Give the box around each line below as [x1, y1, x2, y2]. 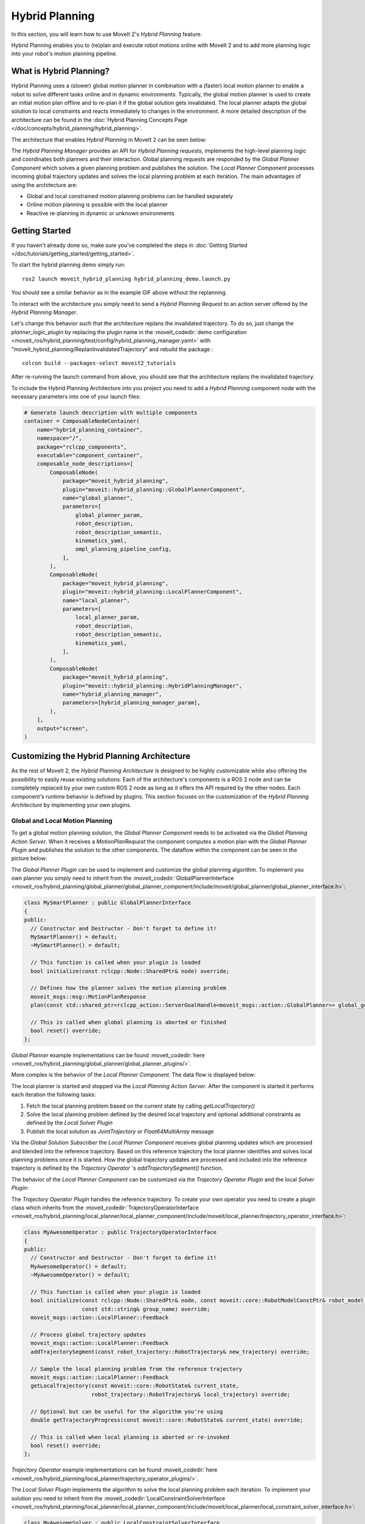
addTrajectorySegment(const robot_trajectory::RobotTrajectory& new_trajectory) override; [30, 1348, 310, 1355]
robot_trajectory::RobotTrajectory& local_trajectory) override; [91, 1390, 291, 1398]
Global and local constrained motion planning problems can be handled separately [26, 192, 234, 199]
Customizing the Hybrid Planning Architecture [11, 751, 191, 761]
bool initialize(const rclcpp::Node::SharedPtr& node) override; [30, 967, 230, 975]
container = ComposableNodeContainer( [24, 418, 140, 425]
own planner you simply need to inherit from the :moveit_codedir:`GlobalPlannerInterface [11, 875, 234, 882]
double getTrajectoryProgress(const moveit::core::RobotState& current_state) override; [30, 1416, 304, 1423]
